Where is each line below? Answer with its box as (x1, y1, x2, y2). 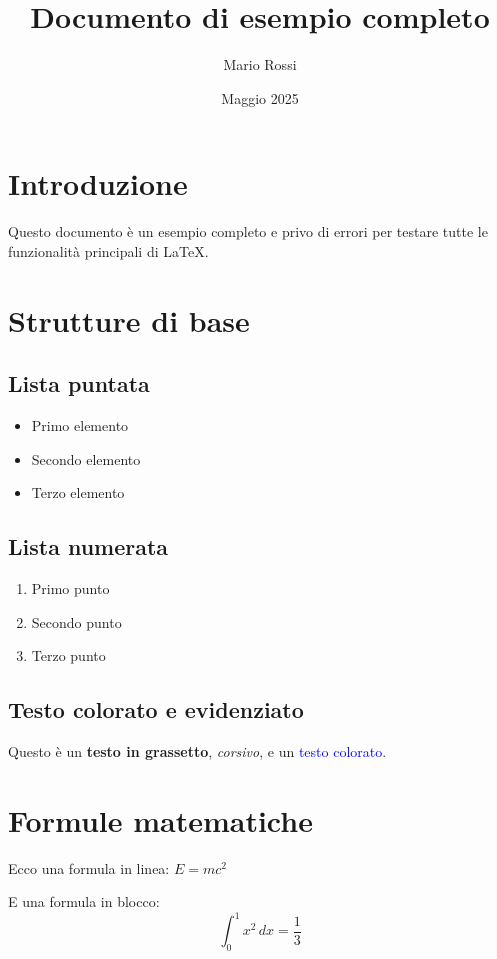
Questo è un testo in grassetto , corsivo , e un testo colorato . (8, 740, 387, 761)
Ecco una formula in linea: (8, 857, 170, 878)
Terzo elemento (31, 482, 125, 503)
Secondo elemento (31, 448, 141, 469)
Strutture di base (8, 299, 250, 340)
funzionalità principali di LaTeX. (8, 240, 209, 261)
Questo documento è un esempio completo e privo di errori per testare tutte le (8, 221, 488, 242)
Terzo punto (31, 645, 106, 666)
